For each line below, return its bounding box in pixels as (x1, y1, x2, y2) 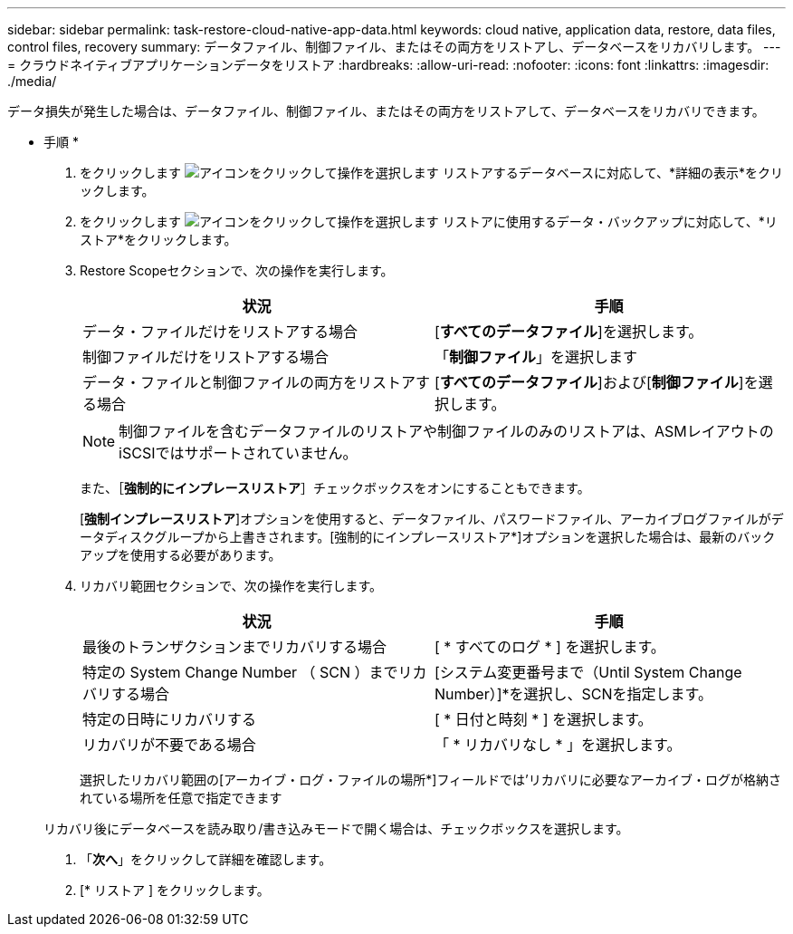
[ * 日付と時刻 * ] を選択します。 (435, 710, 653, 728)
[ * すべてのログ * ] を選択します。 (435, 638, 665, 656)
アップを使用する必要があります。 (80, 547, 282, 563)
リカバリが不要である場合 (82, 736, 256, 754)
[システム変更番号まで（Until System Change (435, 663, 742, 681)
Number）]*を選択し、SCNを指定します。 (435, 685, 712, 703)
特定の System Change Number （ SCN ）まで (82, 663, 398, 681)
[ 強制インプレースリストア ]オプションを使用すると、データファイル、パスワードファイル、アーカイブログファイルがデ (80, 511, 784, 526)
